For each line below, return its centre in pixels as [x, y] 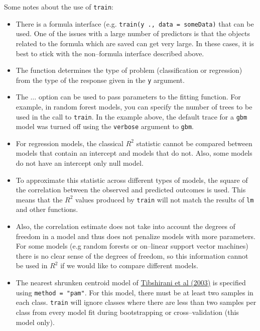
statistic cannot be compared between [194, 143]
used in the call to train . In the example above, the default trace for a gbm [132, 116]
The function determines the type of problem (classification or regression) [129, 70]
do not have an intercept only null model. [80, 163]
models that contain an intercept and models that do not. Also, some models [134, 153]
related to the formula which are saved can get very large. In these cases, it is [135, 43]
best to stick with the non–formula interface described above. [110, 53]
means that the [39, 199]
